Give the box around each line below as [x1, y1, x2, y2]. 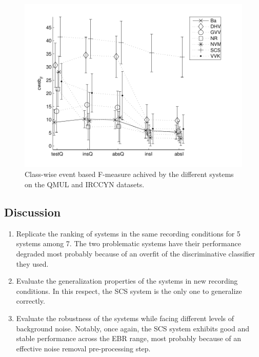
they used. [16, 258, 49, 269]
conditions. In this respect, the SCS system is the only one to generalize [16, 285, 242, 296]
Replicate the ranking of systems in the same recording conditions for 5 [16, 228, 241, 239]
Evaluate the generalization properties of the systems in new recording [16, 275, 238, 286]
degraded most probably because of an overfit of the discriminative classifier [16, 248, 255, 259]
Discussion [4, 204, 61, 220]
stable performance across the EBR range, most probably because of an [16, 333, 242, 344]
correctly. [16, 295, 45, 306]
